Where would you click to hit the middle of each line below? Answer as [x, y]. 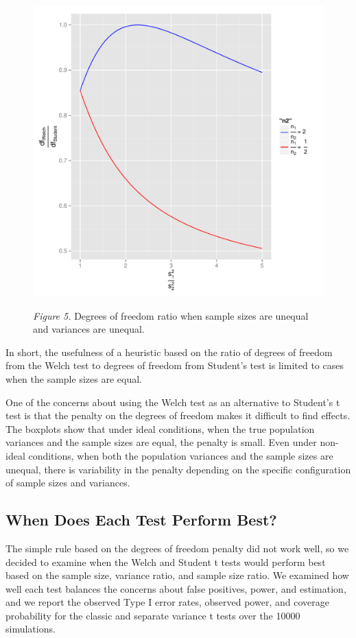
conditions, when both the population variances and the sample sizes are [181, 455]
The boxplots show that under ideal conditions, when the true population [160, 428]
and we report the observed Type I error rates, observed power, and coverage [167, 602]
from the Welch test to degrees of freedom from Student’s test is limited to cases [175, 365]
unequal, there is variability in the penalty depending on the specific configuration [178, 469]
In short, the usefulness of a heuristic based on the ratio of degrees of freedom [169, 352]
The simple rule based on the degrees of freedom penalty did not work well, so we [177, 548]
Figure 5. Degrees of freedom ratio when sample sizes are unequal [171, 315]
